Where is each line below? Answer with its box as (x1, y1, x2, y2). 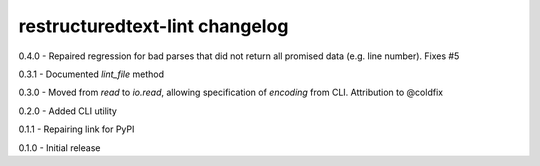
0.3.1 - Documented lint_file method (18, 68, 165, 80)
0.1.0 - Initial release (18, 141, 101, 154)
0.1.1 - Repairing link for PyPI (18, 123, 135, 135)
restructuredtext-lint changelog (18, 15, 289, 37)
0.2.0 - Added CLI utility (18, 105, 117, 117)
